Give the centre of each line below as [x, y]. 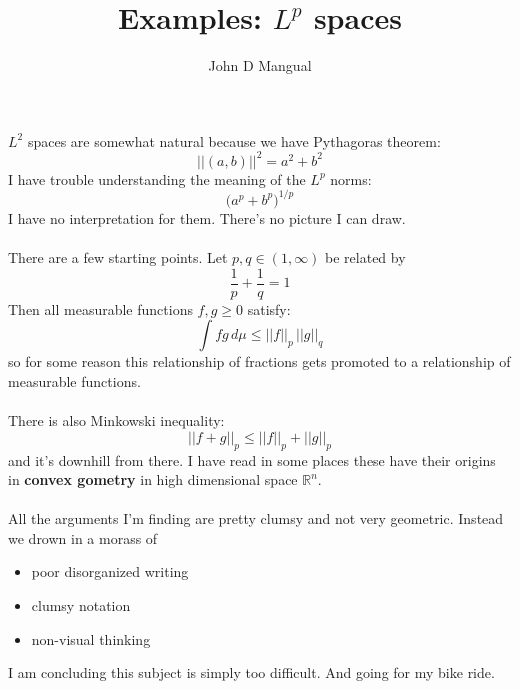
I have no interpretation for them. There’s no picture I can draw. [207, 217]
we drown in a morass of [83, 537]
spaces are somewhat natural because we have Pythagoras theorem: [234, 140]
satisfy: [269, 308]
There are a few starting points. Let [118, 257]
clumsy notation [81, 605]
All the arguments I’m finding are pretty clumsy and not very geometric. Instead [256, 518]
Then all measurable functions [100, 308]
